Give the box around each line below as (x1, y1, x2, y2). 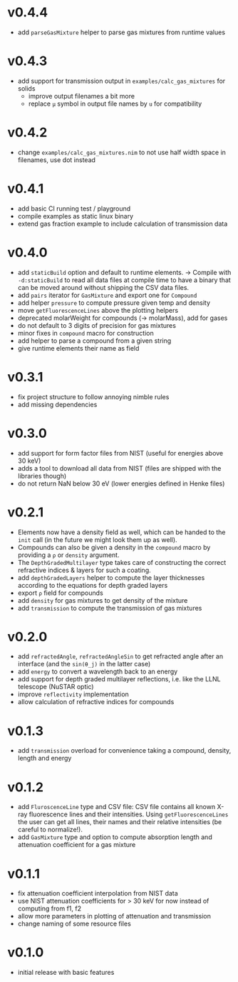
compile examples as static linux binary (17, 211, 134, 220)
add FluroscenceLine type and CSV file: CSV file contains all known (17, 803, 216, 811)
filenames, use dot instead (17, 155, 96, 164)
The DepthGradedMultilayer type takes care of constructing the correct (17, 558, 227, 566)
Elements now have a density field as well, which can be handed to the (17, 528, 226, 536)
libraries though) (17, 471, 67, 480)
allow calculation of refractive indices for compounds (17, 698, 175, 706)
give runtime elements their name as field (17, 344, 140, 352)
